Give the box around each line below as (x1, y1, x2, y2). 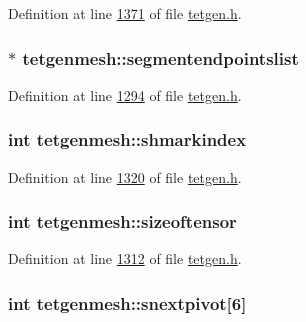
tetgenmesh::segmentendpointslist (22, 45, 299, 70)
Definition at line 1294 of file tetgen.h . (8, 84, 242, 105)
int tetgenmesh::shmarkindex (8, 127, 247, 152)
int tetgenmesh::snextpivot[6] (8, 290, 247, 315)
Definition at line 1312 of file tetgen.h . (8, 248, 242, 269)
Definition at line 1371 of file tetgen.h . (8, 3, 242, 23)
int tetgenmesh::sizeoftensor (8, 209, 237, 234)
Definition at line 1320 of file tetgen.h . (8, 166, 242, 187)
